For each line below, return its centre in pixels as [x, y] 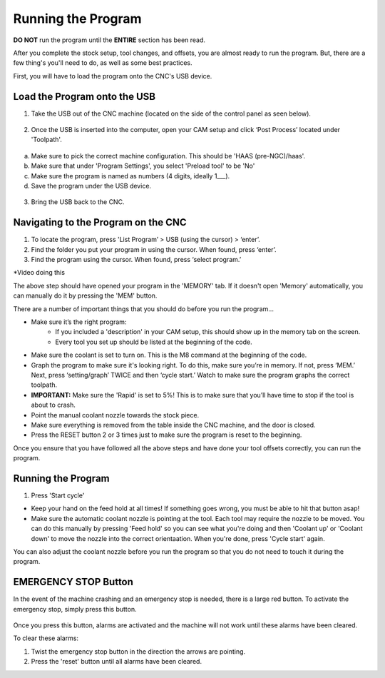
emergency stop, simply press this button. [75, 609]
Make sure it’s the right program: [79, 322]
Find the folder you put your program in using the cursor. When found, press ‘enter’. [154, 249]
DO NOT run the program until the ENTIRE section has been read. [109, 40]
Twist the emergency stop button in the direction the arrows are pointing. [138, 651]
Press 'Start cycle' [58, 495]
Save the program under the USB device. [91, 186]
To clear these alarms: [46, 638]
